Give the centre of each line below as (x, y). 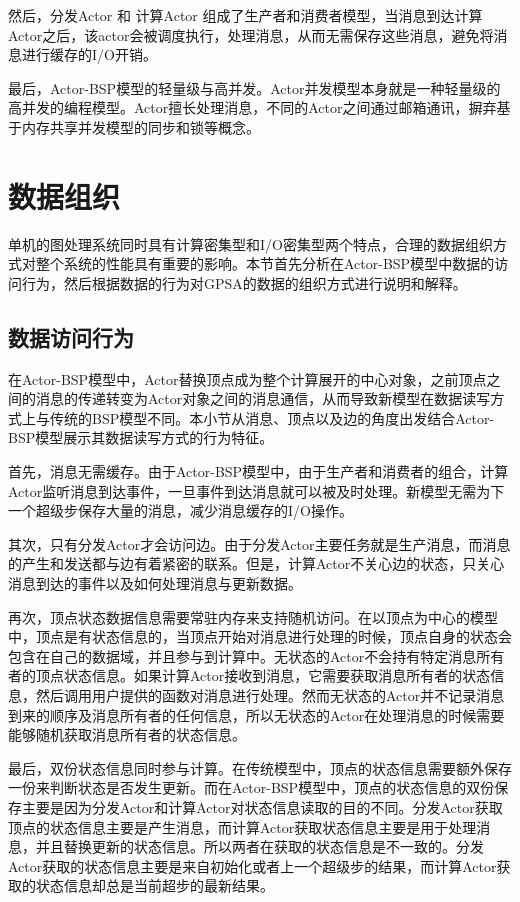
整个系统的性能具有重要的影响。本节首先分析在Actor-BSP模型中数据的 (265, 263)
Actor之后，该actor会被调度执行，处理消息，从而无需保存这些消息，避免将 (251, 34)
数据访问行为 (71, 336)
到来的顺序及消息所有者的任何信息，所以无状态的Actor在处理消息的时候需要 (256, 714)
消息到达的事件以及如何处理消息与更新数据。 (155, 583)
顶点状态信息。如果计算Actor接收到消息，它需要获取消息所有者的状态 (263, 675)
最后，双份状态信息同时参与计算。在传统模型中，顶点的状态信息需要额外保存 (260, 767)
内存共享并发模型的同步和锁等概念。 (140, 126)
